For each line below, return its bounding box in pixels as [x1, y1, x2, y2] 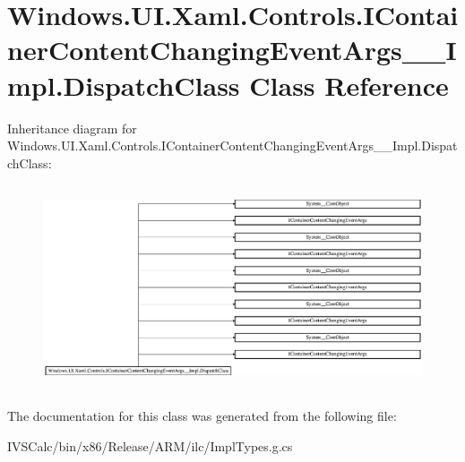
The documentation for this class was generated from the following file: [7, 406, 397, 424]
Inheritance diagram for [7, 118, 137, 137]
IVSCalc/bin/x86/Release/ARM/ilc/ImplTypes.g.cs [7, 436, 293, 455]
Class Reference [249, 66, 449, 103]
